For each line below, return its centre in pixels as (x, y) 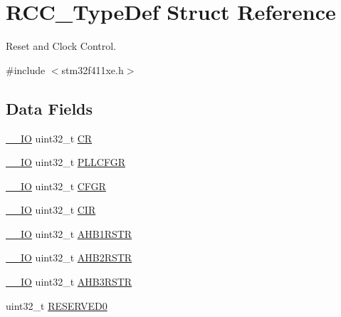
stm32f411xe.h (93, 69)
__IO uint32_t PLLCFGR (65, 162)
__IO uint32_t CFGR (56, 186)
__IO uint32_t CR (49, 138)
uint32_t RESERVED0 (57, 305)
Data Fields (49, 108)
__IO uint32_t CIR (51, 210)
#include (26, 69)
